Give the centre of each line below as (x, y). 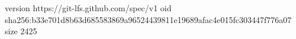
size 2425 (21, 31)
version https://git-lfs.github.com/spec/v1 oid (88, 8)
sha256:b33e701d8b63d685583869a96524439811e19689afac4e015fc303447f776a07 (148, 19)
